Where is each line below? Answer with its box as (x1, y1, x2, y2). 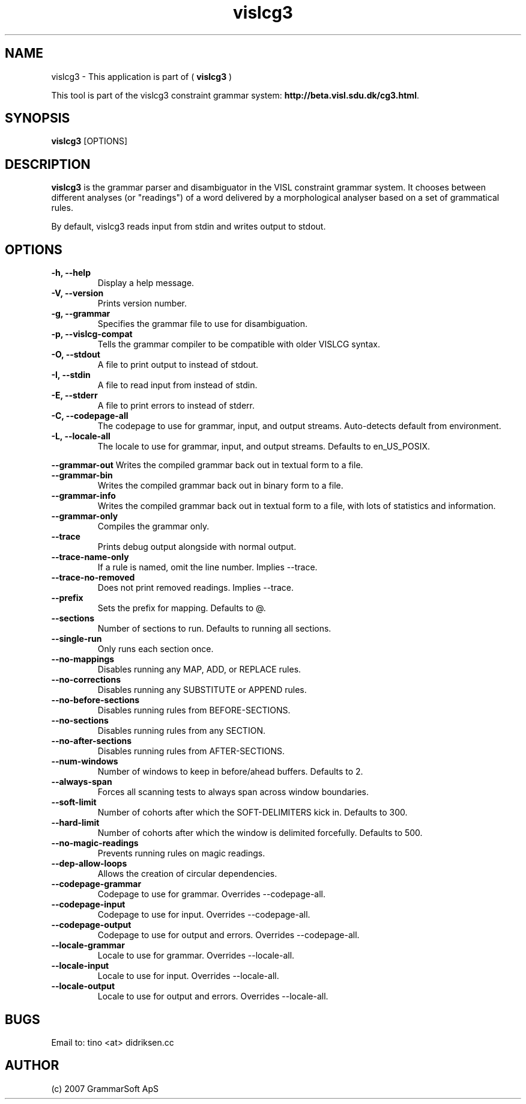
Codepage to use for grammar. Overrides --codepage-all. (97, 889, 326, 900)
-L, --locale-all (51, 431, 110, 442)
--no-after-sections (51, 736, 132, 746)
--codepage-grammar (51, 879, 142, 889)
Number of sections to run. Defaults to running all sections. (97, 623, 331, 634)
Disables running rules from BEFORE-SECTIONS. (97, 705, 291, 716)
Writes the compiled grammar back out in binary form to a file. (97, 480, 343, 491)
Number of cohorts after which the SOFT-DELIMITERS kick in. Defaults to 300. (97, 807, 408, 818)
